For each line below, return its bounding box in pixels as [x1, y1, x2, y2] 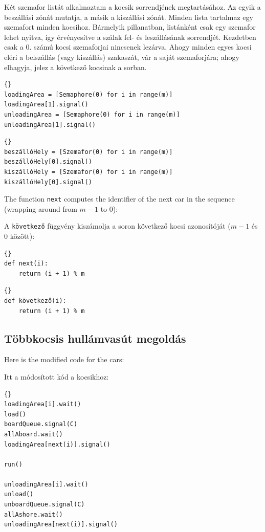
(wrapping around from [4, 203, 77, 214]
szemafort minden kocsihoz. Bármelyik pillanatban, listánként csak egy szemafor [4, 21, 256, 32]
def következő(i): [4, 297, 67, 304]
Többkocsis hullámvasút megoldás [4, 330, 186, 346]
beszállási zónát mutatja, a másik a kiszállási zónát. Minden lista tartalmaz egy [4, 11, 253, 22]
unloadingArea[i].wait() [4, 480, 89, 488]
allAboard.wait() [4, 430, 63, 438]
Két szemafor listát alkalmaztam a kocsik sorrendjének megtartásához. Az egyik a [4, 2, 261, 12]
